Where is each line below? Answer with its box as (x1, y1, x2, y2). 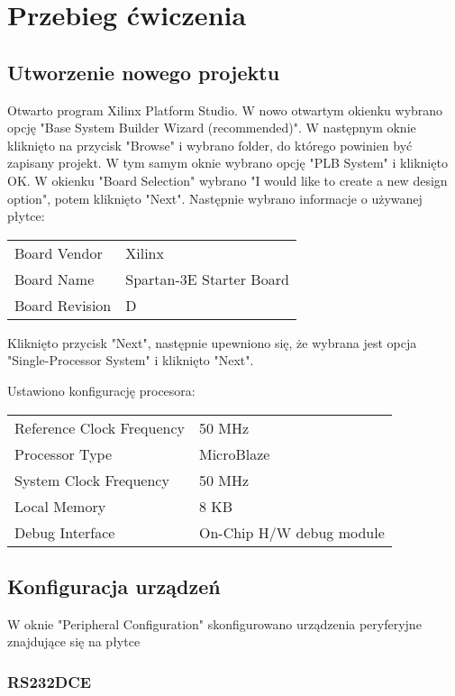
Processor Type (14, 443, 113, 464)
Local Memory (14, 495, 106, 517)
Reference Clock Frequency (14, 417, 185, 438)
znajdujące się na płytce (7, 632, 141, 651)
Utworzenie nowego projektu (7, 58, 280, 86)
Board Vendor (14, 242, 103, 263)
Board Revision (14, 294, 112, 316)
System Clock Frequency (14, 469, 169, 490)
